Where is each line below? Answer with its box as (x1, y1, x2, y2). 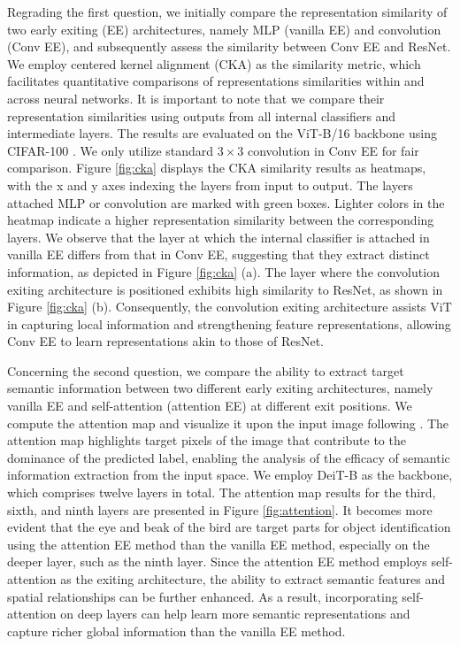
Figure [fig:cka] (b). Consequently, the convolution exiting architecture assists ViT (7, 297, 452, 316)
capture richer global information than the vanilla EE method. (7, 621, 346, 640)
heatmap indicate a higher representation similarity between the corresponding (7, 211, 434, 229)
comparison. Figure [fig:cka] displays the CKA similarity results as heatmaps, (7, 158, 426, 177)
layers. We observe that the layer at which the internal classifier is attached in (7, 227, 430, 246)
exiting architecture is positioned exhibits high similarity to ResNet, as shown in (7, 280, 443, 298)
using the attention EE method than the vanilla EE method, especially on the (7, 534, 430, 553)
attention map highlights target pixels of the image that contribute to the (7, 431, 406, 450)
